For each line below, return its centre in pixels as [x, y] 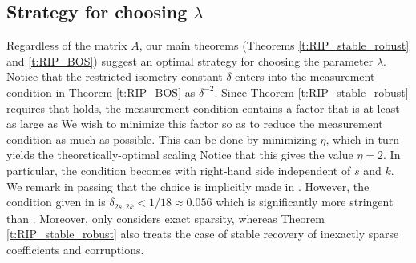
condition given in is [56, 202]
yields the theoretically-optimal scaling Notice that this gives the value [180, 155]
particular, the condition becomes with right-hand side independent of [179, 170]
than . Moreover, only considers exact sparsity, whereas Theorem [166, 218]
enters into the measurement [305, 76]
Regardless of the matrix [67, 45]
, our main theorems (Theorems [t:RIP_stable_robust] [274, 45]
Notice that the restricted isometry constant [115, 76]
